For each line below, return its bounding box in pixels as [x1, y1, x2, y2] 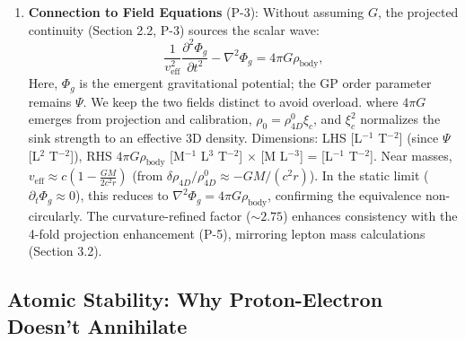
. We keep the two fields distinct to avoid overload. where [83, 92, 399, 110]
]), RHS [70, 145, 112, 164]
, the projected [377, 3, 459, 21]
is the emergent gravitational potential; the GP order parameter [79, 74, 432, 92]
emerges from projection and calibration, [28, 109, 252, 128]
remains [28, 92, 72, 110]
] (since [399, 128, 439, 147]
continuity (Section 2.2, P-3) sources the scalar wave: [28, 20, 320, 39]
